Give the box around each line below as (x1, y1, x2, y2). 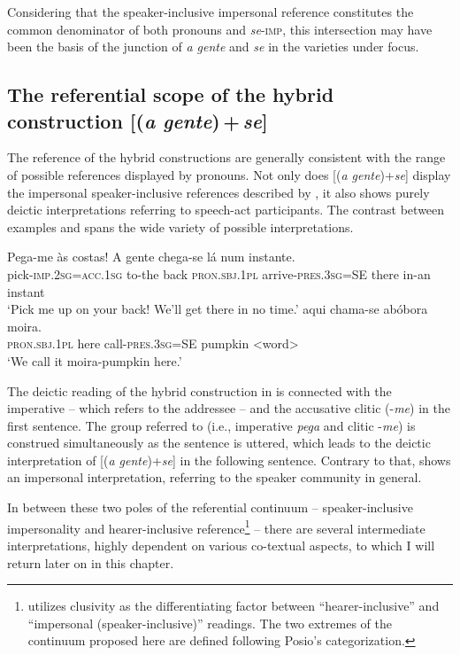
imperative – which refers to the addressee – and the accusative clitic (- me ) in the (7, 399, 450, 417)
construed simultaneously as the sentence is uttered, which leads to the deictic (7, 433, 431, 452)
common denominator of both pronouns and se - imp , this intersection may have (7, 19, 433, 38)
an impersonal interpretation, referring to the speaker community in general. (7, 468, 422, 487)
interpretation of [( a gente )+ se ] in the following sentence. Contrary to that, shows (7, 450, 451, 469)
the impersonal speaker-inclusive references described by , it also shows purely (7, 183, 430, 201)
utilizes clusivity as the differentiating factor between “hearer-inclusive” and (27, 597, 440, 615)
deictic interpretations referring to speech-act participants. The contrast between (7, 200, 445, 219)
